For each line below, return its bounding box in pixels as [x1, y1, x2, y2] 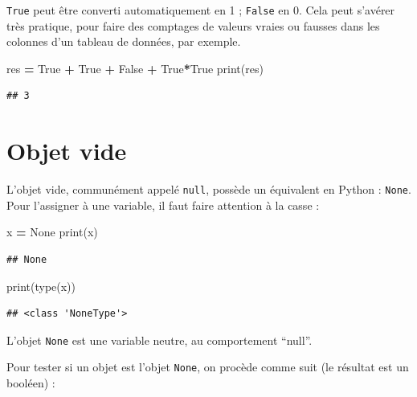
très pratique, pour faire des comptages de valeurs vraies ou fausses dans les [6, 17, 380, 34]
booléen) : [6, 374, 55, 391]
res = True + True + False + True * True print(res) [6, 59, 264, 76]
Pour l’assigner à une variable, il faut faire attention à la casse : [6, 196, 320, 213]
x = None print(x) [6, 223, 98, 240]
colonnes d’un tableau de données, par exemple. [6, 33, 241, 50]
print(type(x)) [6, 277, 76, 294]
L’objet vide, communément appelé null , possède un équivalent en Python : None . [6, 181, 411, 198]
